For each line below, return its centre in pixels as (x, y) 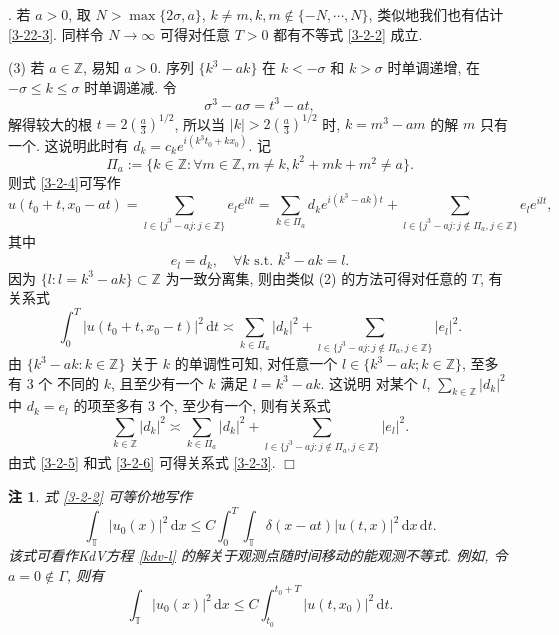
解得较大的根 (50, 123)
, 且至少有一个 (157, 382)
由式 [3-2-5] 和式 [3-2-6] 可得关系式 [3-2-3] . (142, 462)
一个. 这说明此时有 (68, 144)
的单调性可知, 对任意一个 (256, 363)
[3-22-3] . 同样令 (56, 33)
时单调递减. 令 (130, 86)
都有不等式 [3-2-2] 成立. (348, 33)
